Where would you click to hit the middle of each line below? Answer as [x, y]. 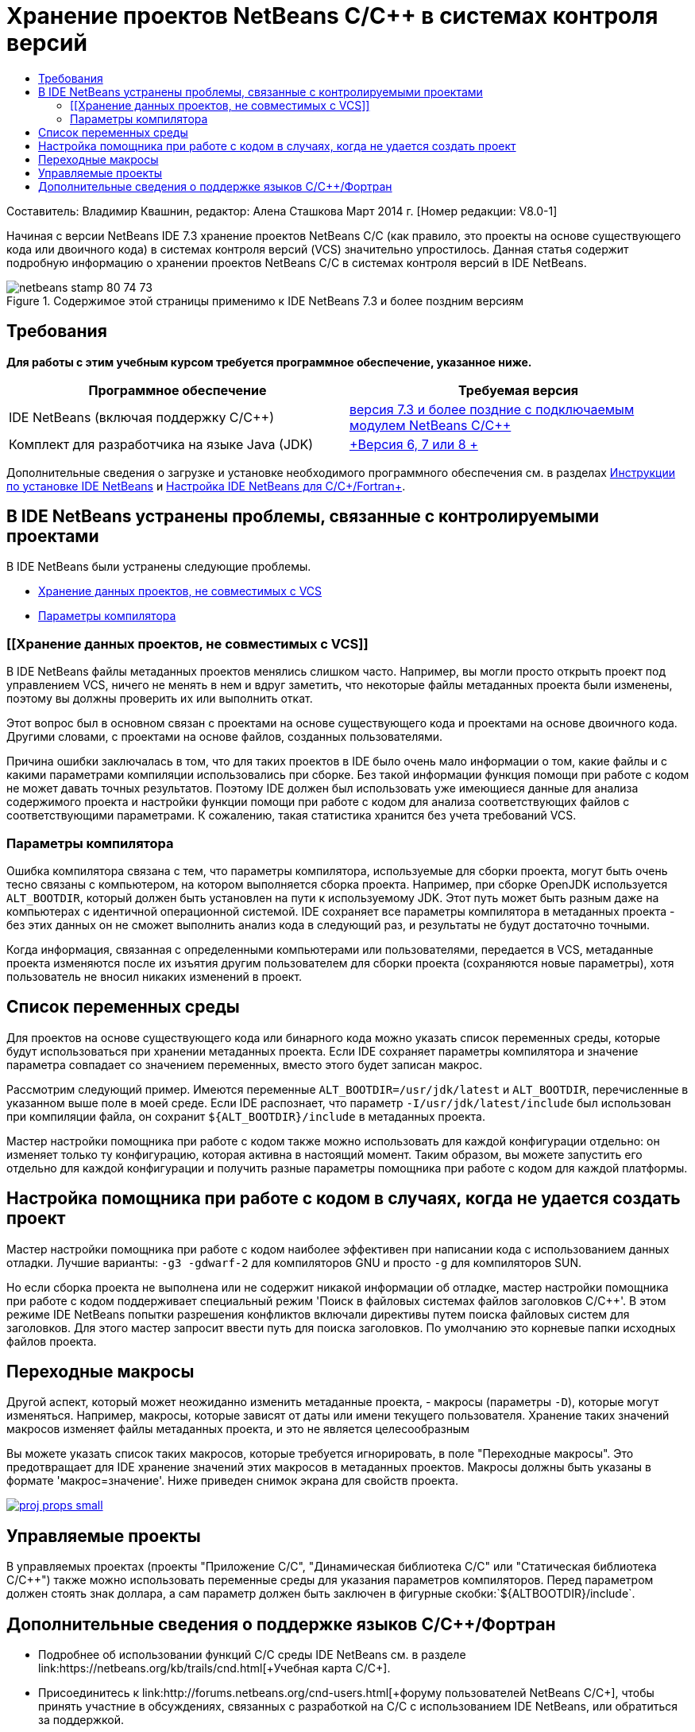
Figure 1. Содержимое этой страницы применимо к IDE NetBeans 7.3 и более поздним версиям [265, 300]
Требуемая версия [518, 390]
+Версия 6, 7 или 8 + [414, 444]
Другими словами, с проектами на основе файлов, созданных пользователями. [225, 737]
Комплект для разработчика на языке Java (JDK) [161, 444]
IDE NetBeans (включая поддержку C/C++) [142, 417]
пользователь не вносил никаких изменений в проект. [154, 976]
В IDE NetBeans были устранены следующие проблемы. [159, 567]
